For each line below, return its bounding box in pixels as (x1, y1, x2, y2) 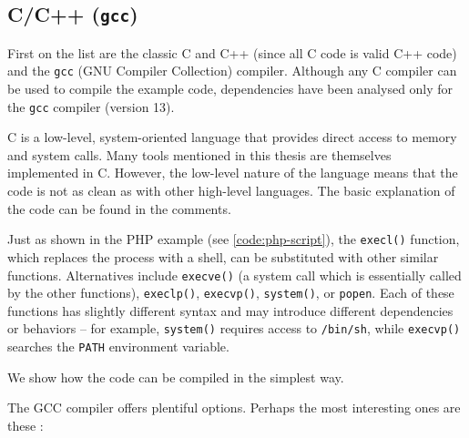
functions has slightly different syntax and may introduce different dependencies (7, 300, 454, 320)
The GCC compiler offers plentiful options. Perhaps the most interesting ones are (7, 398, 461, 417)
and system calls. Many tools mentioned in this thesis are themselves (7, 145, 392, 164)
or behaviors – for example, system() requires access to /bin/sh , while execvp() (7, 319, 461, 338)
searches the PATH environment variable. (7, 337, 229, 356)
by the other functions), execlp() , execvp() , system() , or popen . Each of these (7, 283, 454, 302)
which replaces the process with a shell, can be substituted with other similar (7, 247, 439, 266)
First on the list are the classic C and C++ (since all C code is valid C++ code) (7, 43, 457, 62)
